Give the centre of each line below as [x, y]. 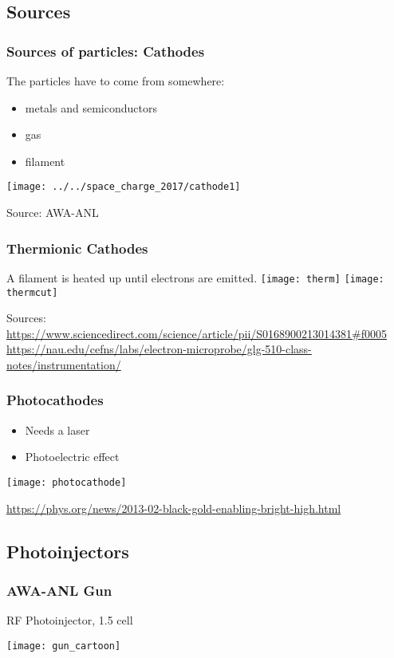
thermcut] [32, 292]
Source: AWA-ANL [53, 213]
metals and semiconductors [91, 107]
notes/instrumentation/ [64, 364]
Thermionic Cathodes [77, 248]
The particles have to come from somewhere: [116, 81]
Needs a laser [57, 429]
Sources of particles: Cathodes [106, 51]
